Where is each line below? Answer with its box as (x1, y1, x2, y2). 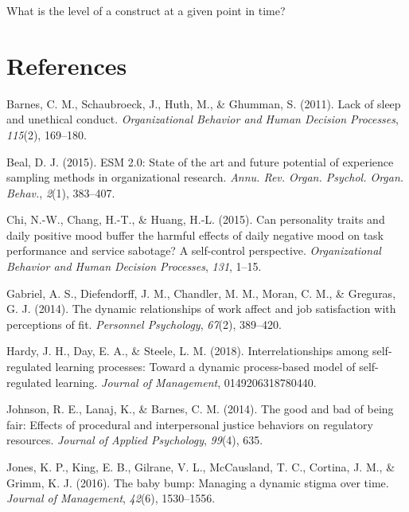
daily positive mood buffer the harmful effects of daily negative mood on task (6, 226, 384, 243)
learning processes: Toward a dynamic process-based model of (55, 358, 356, 375)
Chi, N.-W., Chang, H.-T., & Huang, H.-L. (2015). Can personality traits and (6, 211, 385, 228)
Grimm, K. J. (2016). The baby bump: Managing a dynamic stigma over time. (6, 474, 389, 491)
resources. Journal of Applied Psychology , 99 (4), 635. (6, 432, 263, 448)
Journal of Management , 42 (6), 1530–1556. (6, 490, 216, 506)
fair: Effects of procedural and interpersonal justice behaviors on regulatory (6, 416, 373, 432)
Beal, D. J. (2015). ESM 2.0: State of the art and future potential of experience (6, 153, 394, 170)
